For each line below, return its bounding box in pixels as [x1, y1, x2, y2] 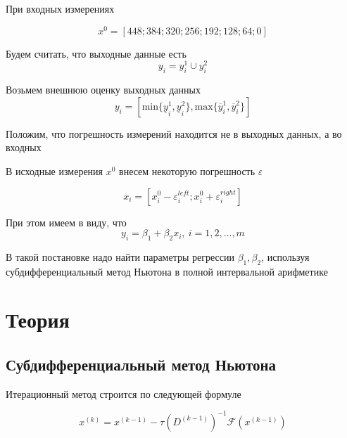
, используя [261, 249, 310, 264]
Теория [6, 305, 70, 334]
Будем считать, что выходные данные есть [6, 46, 187, 60]
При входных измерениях [6, 1, 115, 15]
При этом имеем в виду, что [6, 214, 127, 229]
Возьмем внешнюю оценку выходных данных [6, 82, 201, 97]
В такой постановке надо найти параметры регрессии [6, 249, 234, 264]
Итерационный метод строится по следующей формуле [6, 386, 241, 401]
